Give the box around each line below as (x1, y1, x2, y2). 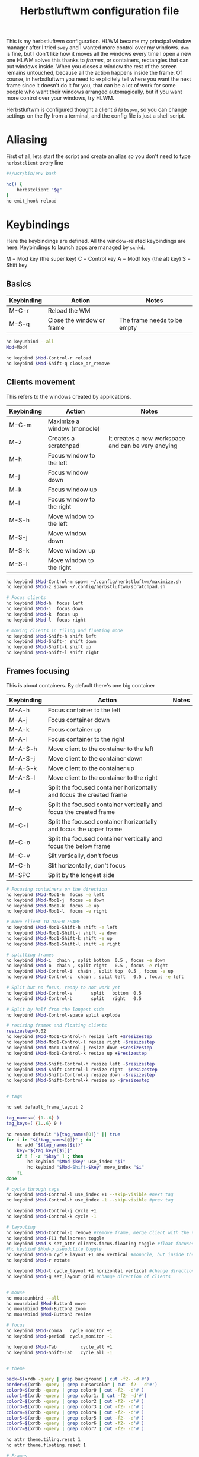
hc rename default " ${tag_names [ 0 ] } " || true (6, 1131, 120, 1137)
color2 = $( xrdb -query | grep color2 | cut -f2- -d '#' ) (6, 1398, 145, 1404)
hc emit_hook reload (6, 198, 57, 204)
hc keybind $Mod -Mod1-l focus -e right (6, 908, 108, 914)
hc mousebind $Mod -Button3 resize (6, 1311, 92, 1317)
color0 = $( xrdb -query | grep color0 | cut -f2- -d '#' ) (6, 1387, 145, 1393)
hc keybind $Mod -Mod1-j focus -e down (6, 897, 105, 903)
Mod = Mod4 (6, 345, 28, 351)
